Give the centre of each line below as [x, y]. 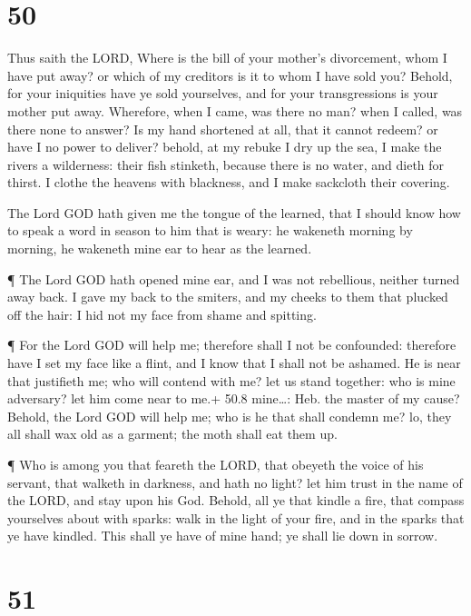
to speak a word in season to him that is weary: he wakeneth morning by [210, 230]
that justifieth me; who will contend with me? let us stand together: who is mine [231, 380]
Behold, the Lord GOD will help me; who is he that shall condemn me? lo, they [230, 416]
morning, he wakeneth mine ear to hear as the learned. [160, 248]
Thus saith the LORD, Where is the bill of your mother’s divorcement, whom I [227, 58]
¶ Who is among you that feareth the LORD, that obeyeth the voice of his [216, 464]
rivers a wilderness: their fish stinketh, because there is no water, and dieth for [226, 164]
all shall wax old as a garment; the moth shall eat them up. [172, 434]
